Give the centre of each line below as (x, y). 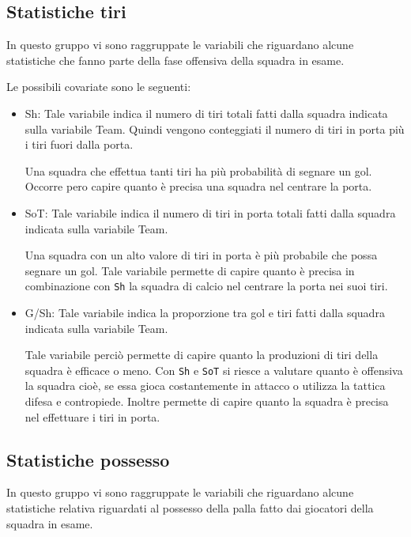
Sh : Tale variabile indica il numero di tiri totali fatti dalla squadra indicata (206, 113)
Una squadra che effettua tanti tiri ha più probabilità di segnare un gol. (198, 170)
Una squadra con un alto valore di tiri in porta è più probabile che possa (201, 255)
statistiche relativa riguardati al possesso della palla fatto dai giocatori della (190, 508)
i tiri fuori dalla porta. (79, 144)
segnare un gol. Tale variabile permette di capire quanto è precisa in (190, 270)
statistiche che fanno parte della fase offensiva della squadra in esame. (175, 60)
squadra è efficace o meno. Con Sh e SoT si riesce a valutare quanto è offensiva (214, 370)
